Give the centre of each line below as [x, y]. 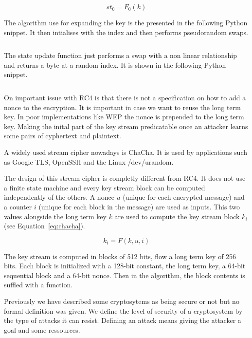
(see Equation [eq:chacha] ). [45, 226]
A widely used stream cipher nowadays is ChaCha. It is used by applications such [126, 152]
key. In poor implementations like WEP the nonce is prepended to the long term [124, 117]
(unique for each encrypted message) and [184, 197]
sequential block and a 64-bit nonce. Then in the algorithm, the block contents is [125, 275]
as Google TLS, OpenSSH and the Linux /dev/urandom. [89, 161]
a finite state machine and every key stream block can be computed [105, 187]
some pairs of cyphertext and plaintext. [63, 136]
